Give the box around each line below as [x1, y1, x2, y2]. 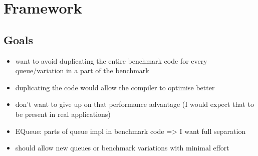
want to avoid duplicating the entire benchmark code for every [15, 55, 207, 66]
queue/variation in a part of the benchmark [15, 65, 149, 76]
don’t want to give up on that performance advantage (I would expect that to [15, 99, 254, 109]
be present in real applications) [15, 108, 111, 119]
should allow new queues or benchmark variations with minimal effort [15, 142, 229, 153]
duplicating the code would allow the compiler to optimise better [15, 82, 215, 92]
